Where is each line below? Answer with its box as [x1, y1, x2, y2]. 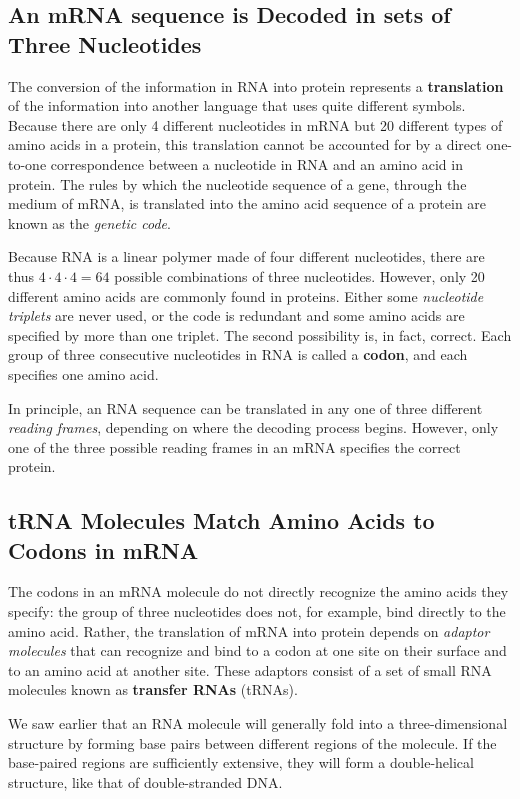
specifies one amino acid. [8, 363, 159, 384]
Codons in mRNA [8, 534, 199, 565]
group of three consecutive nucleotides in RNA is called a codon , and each [8, 344, 468, 365]
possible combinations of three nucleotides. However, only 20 [114, 265, 485, 286]
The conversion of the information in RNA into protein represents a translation [8, 75, 504, 96]
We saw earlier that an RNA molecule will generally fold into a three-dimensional [8, 713, 508, 734]
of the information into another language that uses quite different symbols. [8, 95, 466, 116]
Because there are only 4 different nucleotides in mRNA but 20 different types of [8, 114, 503, 135]
